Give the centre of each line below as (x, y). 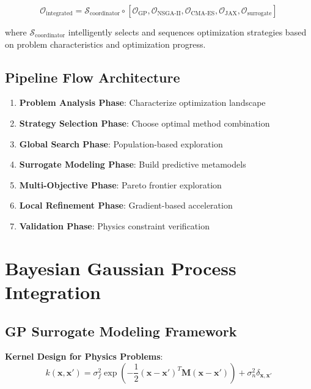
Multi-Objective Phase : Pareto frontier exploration (120, 184)
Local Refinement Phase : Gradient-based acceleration (126, 205)
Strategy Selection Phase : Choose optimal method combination (145, 123)
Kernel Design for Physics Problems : (84, 356)
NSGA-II (169, 14)
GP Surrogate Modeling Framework (121, 331)
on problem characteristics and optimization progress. (105, 44)
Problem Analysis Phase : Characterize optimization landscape (142, 102)
